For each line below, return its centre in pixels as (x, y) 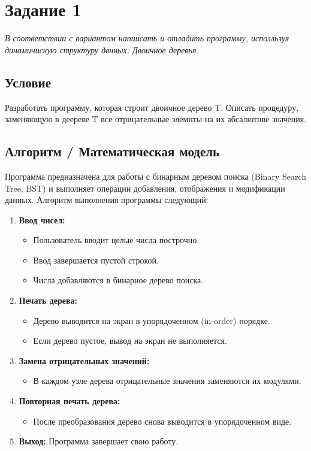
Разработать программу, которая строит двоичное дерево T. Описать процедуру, (152, 107)
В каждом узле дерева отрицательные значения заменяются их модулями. (167, 381)
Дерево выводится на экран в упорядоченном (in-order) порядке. (152, 320)
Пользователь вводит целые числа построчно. (116, 240)
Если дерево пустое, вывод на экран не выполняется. (130, 340)
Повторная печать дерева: (70, 401)
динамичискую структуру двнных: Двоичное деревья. (102, 49)
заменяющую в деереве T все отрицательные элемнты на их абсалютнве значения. (156, 119)
